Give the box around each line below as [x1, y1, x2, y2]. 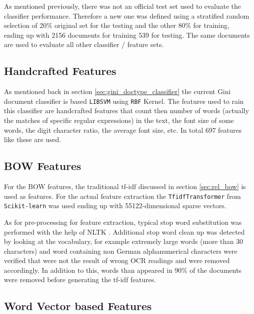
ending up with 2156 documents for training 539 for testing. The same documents [4, 29, 250, 40]
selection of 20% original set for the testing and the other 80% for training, [4, 20, 229, 30]
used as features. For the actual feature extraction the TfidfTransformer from [4, 191, 241, 201]
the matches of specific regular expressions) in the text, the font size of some [4, 115, 234, 125]
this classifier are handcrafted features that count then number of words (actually [4, 105, 249, 116]
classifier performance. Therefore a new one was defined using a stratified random [4, 10, 250, 21]
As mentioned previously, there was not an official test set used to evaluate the [4, 1, 241, 11]
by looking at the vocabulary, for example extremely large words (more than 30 [4, 236, 243, 246]
